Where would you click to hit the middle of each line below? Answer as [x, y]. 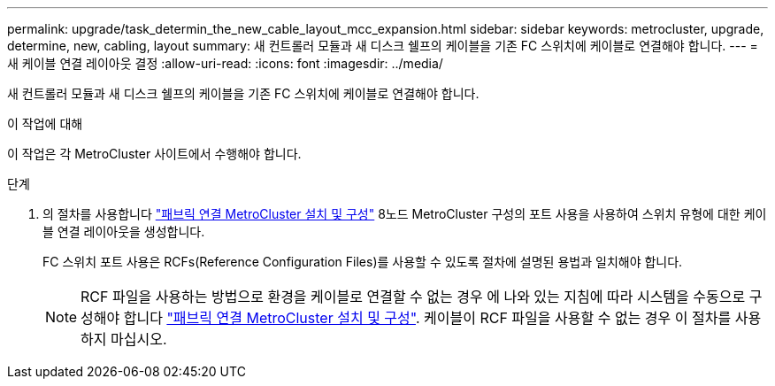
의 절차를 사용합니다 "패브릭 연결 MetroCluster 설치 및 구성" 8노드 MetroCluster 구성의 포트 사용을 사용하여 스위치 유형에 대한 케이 [405, 214]
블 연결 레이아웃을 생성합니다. [124, 232]
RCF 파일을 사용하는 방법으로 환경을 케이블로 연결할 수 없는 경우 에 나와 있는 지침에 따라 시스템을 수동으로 [413, 297]
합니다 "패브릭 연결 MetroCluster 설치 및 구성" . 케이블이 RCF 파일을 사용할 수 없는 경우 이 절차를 [427, 318]
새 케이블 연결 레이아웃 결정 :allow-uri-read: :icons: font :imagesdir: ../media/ [225, 63]
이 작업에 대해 [45, 124]
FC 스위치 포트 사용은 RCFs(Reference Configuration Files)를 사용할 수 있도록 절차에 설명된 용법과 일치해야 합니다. [363, 262]
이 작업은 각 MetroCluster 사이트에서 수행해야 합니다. [154, 154]
